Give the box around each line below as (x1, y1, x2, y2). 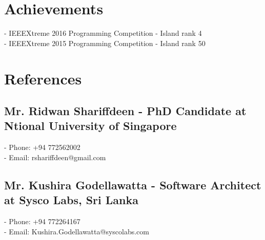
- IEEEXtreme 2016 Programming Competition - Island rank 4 (4, 28, 202, 38)
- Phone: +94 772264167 (4, 216, 80, 227)
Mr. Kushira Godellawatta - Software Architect (4, 177, 261, 192)
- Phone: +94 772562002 (4, 142, 80, 152)
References (4, 68, 82, 89)
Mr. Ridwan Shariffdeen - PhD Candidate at (4, 103, 247, 119)
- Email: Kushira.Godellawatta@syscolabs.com (4, 226, 149, 236)
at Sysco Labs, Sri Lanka (4, 192, 138, 208)
